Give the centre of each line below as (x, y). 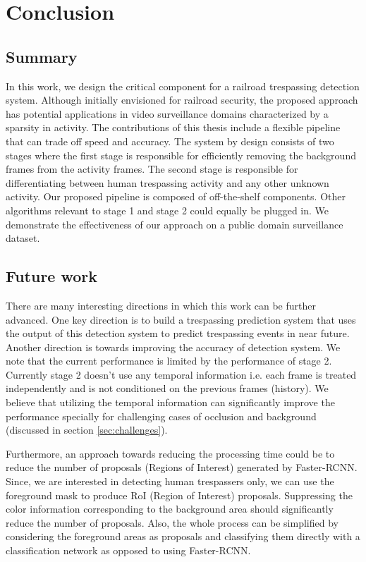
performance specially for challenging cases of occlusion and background (161, 416)
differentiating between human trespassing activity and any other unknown (167, 182)
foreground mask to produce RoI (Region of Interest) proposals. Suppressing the (179, 495)
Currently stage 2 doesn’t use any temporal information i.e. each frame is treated (181, 374)
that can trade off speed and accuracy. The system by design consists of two (170, 141)
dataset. (23, 238)
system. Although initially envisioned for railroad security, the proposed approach (182, 100)
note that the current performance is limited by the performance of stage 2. (169, 361)
